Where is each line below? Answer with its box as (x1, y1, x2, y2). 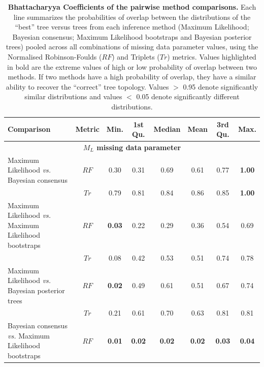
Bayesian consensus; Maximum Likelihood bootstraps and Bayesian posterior (12, 31, 252, 42)
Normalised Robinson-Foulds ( (8, 51, 102, 62)
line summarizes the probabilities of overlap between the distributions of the (13, 11, 251, 22)
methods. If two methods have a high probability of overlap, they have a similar (8, 71, 256, 82)
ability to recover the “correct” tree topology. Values (6, 81, 169, 92)
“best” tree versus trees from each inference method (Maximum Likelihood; (15, 21, 249, 32)
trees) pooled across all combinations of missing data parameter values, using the (6, 41, 258, 52)
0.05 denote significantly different (136, 91, 240, 102)
